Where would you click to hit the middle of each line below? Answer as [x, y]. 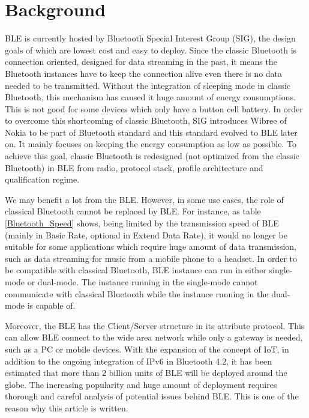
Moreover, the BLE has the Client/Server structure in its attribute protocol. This [155, 325]
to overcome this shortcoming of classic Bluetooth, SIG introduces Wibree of [146, 120]
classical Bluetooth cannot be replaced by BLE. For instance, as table [133, 211]
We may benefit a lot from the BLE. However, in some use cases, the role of [144, 199]
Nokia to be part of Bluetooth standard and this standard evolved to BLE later [151, 132]
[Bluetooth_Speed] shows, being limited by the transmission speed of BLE [142, 223]
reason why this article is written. [67, 407]
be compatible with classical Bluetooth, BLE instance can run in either [136, 270]
